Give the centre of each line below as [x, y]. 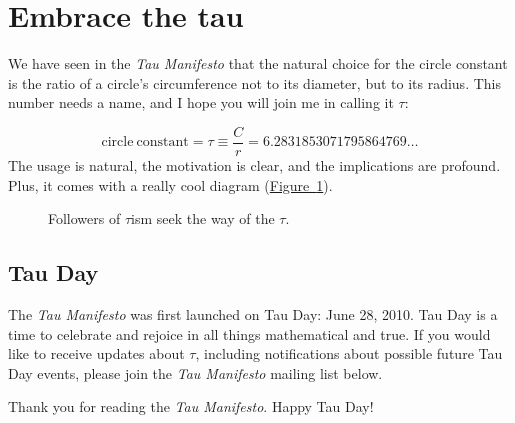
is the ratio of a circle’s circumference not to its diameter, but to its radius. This [254, 82]
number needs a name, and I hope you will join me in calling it [201, 102]
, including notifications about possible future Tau [349, 353]
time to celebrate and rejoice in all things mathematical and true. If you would [249, 333]
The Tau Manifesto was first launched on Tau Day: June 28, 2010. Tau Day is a [253, 313]
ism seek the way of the [203, 218]
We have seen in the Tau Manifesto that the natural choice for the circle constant [258, 63]
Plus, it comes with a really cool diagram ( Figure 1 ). [170, 184]
